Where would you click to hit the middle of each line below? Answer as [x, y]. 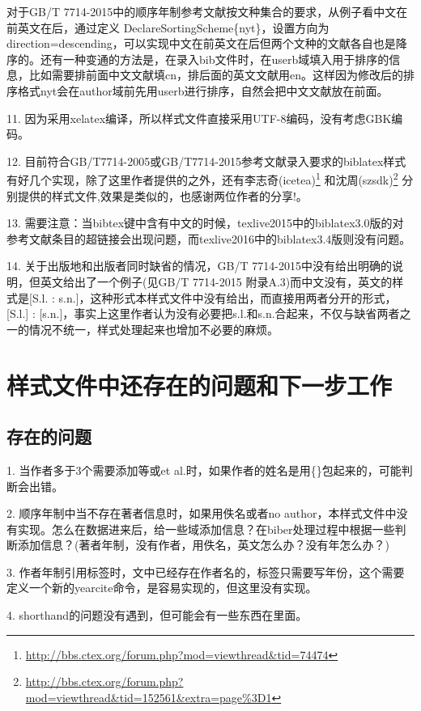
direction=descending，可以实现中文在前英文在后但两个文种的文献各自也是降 [207, 43]
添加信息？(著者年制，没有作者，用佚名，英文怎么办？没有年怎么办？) [203, 545]
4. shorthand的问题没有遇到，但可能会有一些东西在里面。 [157, 615]
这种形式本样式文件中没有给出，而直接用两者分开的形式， [243, 297]
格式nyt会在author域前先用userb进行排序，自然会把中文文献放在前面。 [203, 90]
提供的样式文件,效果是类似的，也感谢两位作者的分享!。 [162, 195]
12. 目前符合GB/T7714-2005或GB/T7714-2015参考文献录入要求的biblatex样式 [206, 161]
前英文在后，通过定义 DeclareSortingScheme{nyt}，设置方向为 [168, 27]
